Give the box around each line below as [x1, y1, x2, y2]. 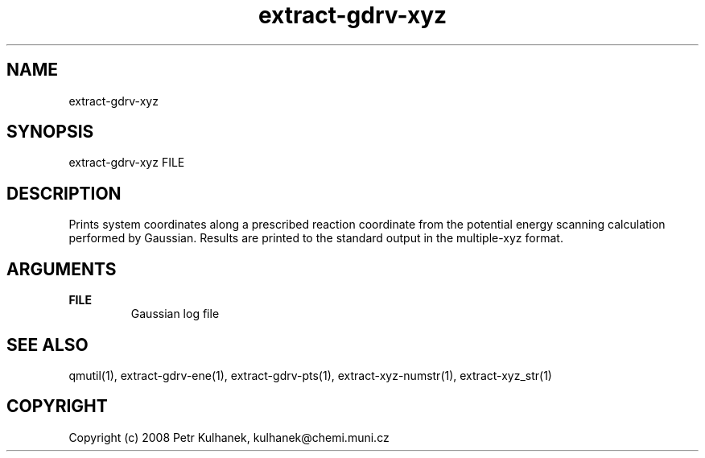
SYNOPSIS [6, 122, 94, 142]
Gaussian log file [130, 307, 220, 321]
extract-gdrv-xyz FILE [68, 155, 185, 170]
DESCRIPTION [6, 183, 122, 204]
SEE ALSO [6, 334, 89, 355]
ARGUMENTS [6, 258, 117, 279]
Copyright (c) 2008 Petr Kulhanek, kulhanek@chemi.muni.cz [68, 430, 390, 444]
